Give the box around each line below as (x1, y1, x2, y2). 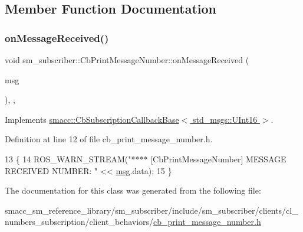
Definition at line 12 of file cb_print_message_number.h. (5, 133, 213, 145)
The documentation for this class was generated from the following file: (5, 184, 261, 197)
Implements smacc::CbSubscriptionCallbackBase (5, 113, 179, 125)
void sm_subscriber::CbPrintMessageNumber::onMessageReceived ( (5, 54, 249, 66)
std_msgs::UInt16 (193, 113, 258, 125)
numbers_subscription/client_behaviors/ (5, 215, 154, 228)
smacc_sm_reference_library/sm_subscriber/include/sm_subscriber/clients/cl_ (5, 204, 298, 216)
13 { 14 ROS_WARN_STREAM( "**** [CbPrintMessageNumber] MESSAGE (5, 152, 286, 165)
